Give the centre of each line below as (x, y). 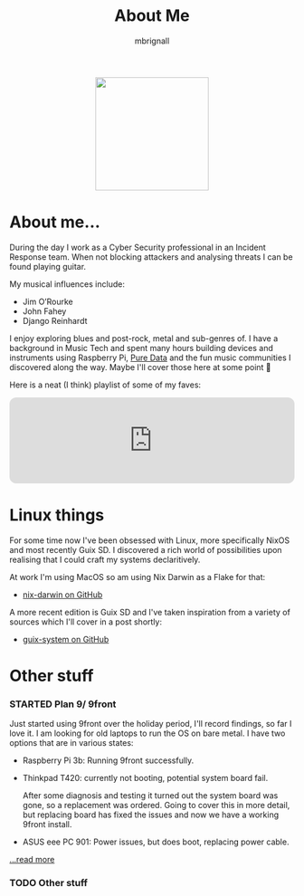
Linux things (57, 515)
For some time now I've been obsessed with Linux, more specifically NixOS (150, 540)
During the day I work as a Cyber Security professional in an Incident (138, 247)
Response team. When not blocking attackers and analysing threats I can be (151, 257)
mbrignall (152, 41)
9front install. (47, 825)
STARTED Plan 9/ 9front (63, 704)
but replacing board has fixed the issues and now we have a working (151, 815)
